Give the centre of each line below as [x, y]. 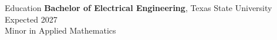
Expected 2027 [31, 19]
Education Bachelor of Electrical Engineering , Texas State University [138, 8]
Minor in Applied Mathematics [60, 30]
